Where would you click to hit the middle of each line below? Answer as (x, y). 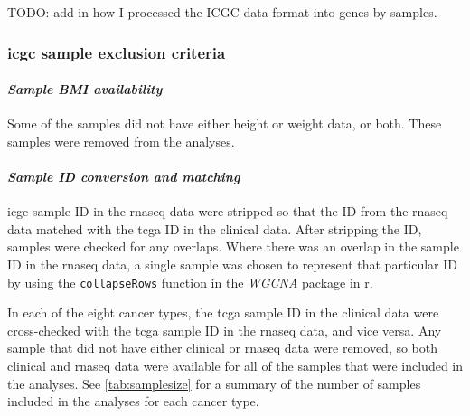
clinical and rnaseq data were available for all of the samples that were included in (235, 366)
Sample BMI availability (85, 89)
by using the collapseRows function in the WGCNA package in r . (190, 282)
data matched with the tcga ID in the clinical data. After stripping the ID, (215, 228)
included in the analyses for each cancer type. (133, 401)
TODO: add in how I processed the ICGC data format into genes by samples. (222, 12)
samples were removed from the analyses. (121, 141)
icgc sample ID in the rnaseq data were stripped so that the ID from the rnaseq (228, 211)
